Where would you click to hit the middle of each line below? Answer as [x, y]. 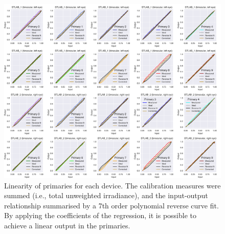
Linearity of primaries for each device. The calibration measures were [112, 185]
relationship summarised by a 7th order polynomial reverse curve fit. [111, 205]
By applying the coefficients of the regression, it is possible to [100, 215]
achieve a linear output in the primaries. [67, 225]
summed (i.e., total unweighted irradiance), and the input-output [106, 195]
